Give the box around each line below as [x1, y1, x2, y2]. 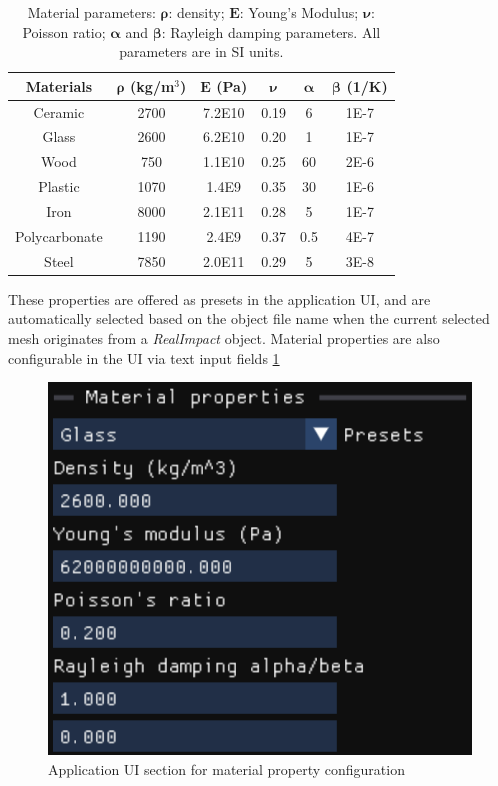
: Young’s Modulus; [239, 2, 359, 22]
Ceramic [33, 101, 85, 122]
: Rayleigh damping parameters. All [161, 21, 381, 42]
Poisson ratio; [22, 21, 106, 42]
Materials [25, 75, 93, 96]
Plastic [38, 176, 80, 197]
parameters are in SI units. [119, 41, 284, 62]
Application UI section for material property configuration [48, 758, 405, 779]
